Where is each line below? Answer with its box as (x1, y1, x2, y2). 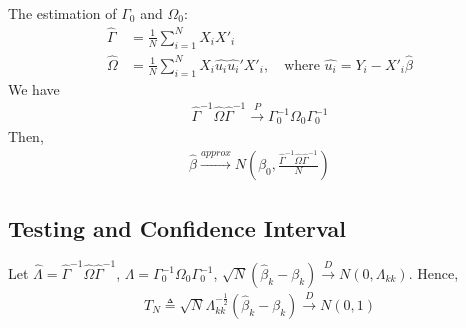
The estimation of (8, 3, 117, 23)
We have (8, 78, 60, 99)
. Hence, (408, 263, 459, 284)
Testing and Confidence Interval (8, 212, 346, 243)
